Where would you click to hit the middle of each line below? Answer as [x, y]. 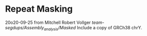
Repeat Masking [39, 9]
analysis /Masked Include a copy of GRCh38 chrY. [93, 28]
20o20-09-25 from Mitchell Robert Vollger [48, 22]
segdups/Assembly [25, 27]
